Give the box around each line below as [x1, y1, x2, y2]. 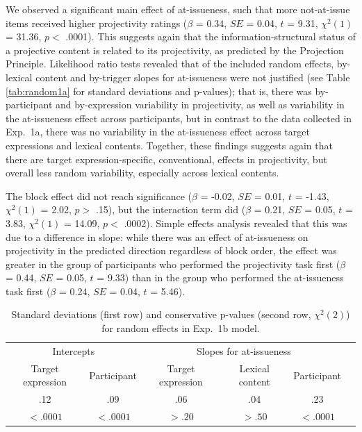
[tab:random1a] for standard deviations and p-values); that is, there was [6, 83, 312, 98]
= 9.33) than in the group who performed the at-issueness [97, 270, 344, 285]
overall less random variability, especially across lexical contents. [6, 165, 279, 180]
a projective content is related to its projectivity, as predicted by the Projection [6, 42, 344, 57]
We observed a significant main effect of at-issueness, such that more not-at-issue [6, 2, 350, 16]
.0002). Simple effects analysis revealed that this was [124, 215, 347, 230]
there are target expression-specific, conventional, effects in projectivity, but [6, 151, 327, 166]
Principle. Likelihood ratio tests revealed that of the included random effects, [6, 56, 334, 71]
